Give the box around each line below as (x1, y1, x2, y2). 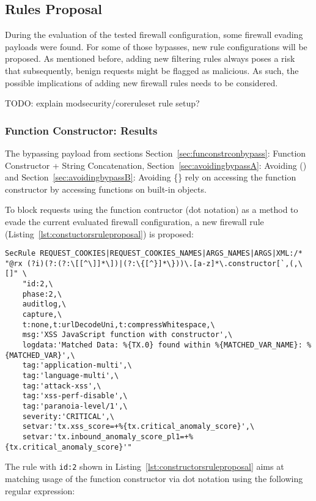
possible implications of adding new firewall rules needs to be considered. (5, 76, 278, 89)
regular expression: (5, 484, 75, 497)
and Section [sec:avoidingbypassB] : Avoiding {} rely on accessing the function (5, 171, 296, 184)
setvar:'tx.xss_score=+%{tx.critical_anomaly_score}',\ (22, 422, 255, 431)
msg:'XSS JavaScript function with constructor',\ (22, 330, 233, 340)
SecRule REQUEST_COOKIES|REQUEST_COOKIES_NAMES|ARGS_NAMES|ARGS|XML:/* (5, 249, 303, 258)
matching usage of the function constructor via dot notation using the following (5, 472, 303, 484)
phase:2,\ (22, 289, 62, 299)
